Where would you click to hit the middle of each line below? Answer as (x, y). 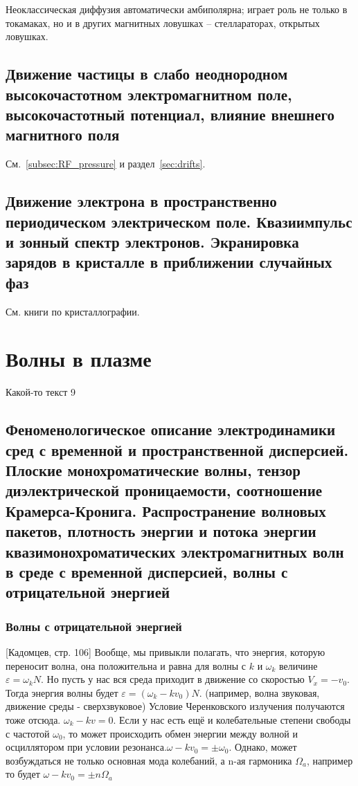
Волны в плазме (79, 359)
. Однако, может (263, 747)
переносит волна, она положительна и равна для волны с (126, 665)
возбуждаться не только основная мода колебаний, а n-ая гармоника (149, 760)
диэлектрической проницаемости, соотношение (164, 490)
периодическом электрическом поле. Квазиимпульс (179, 221)
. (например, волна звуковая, (259, 692)
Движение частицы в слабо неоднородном (147, 74)
